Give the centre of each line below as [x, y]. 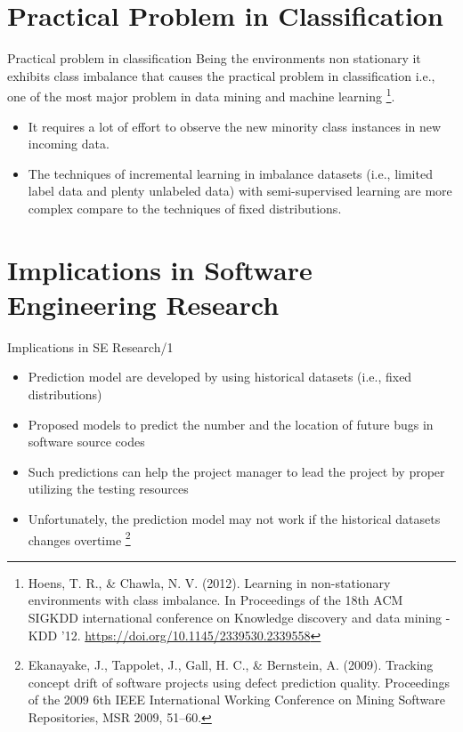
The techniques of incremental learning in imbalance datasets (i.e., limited [230, 173]
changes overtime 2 [79, 538]
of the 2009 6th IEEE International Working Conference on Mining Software [237, 700]
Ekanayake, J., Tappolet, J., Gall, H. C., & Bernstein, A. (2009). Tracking [231, 665]
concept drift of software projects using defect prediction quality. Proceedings [239, 682]
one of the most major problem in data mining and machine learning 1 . [201, 95]
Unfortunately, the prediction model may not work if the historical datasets [234, 519]
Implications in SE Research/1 [90, 346]
